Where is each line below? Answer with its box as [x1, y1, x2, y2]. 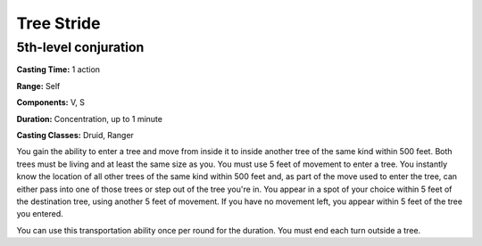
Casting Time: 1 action [16, 64, 101, 75]
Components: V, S [16, 97, 85, 108]
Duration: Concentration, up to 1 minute [16, 113, 162, 124]
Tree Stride [16, 13, 101, 33]
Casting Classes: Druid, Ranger [16, 129, 134, 140]
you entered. [16, 209, 64, 219]
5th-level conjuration [16, 39, 145, 55]
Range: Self [16, 80, 61, 91]
